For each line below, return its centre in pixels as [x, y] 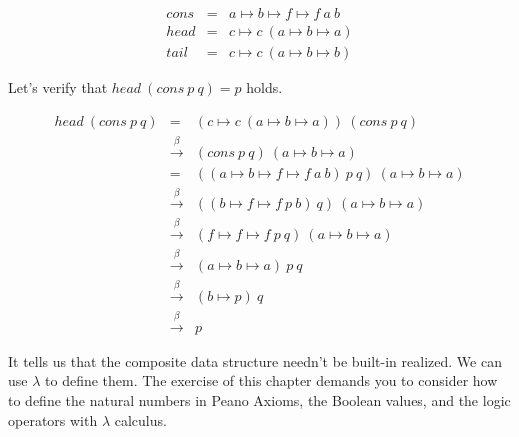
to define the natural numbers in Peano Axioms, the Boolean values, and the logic [259, 399]
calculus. [140, 419]
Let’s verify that [58, 87]
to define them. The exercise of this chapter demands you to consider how [271, 380]
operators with [53, 419]
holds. [264, 87]
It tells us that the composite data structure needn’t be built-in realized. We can [255, 360]
